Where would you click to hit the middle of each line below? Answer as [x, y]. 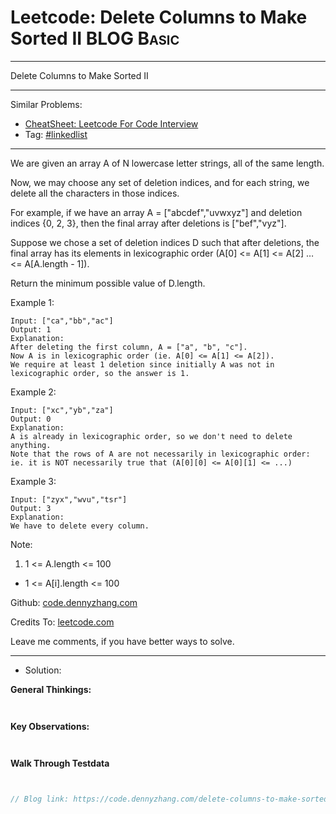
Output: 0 [31, 419]
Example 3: [33, 481]
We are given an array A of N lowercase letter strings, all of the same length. [167, 163]
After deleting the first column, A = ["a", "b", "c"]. [129, 347]
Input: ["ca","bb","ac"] [62, 321]
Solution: [43, 670]
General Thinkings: [51, 689]
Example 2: [33, 392]
